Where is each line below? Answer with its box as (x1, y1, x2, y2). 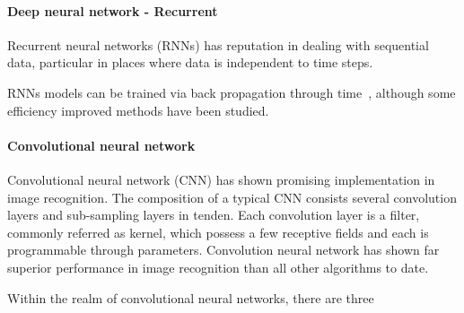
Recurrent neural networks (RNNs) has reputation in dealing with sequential (7, 35, 429, 54)
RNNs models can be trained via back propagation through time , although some (7, 83, 456, 101)
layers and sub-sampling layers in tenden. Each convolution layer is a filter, (7, 205, 420, 224)
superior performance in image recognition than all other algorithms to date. (7, 257, 429, 276)
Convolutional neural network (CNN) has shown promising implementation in (7, 170, 435, 188)
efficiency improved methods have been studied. (7, 100, 269, 119)
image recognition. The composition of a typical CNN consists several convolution (7, 187, 457, 206)
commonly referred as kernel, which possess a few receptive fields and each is (7, 222, 429, 241)
